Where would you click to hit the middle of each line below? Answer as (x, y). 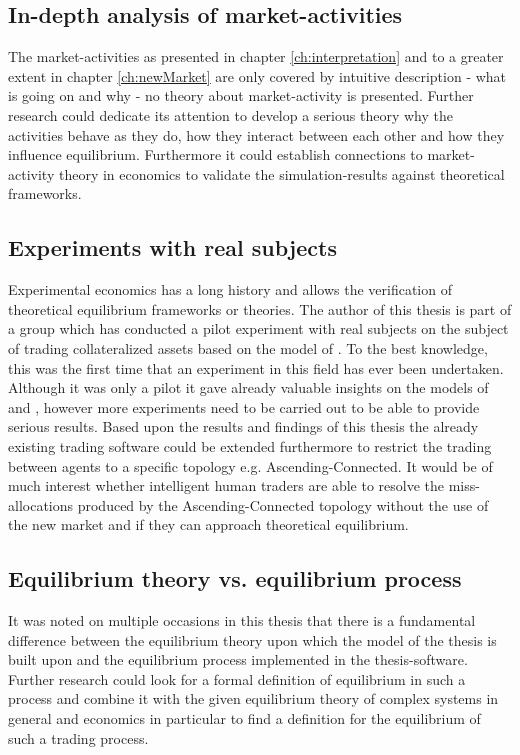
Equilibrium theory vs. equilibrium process (235, 578)
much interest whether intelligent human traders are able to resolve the (226, 485)
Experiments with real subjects (172, 247)
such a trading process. (78, 737)
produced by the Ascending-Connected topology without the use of (283, 504)
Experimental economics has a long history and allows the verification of (230, 289)
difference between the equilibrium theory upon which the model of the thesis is (252, 639)
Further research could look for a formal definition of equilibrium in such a (237, 678)
